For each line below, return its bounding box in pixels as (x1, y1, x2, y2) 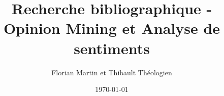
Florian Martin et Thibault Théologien (51, 67, 172, 77)
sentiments (74, 37, 150, 58)
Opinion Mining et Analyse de (3, 18, 220, 38)
